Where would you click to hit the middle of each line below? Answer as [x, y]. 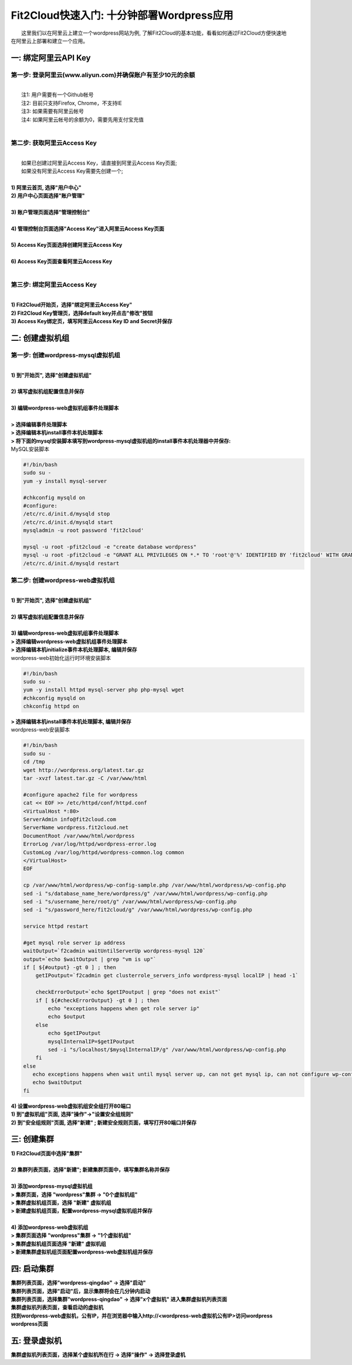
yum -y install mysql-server [65, 481]
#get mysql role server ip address [74, 943]
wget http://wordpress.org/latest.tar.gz [84, 770]
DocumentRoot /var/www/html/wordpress [79, 836]
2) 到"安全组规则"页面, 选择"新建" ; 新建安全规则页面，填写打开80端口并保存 [104, 1122]
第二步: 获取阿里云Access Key [54, 143]
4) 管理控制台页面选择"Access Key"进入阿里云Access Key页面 [87, 229]
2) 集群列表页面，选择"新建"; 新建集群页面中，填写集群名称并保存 [90, 1170]
